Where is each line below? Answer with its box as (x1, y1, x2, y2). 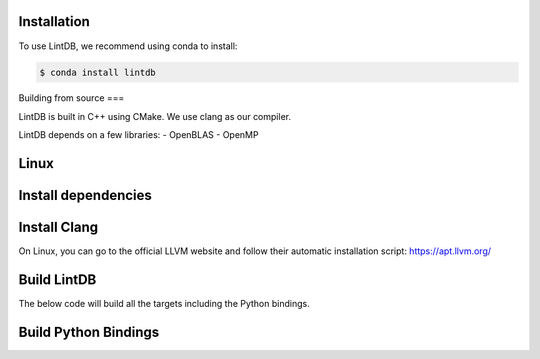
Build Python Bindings (18, 323, 160, 340)
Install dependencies (18, 187, 152, 204)
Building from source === (18, 92, 125, 104)
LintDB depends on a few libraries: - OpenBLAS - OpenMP (18, 129, 259, 141)
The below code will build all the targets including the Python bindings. (18, 298, 310, 310)
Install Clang (18, 219, 99, 236)
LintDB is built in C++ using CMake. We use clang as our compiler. (18, 110, 292, 122)
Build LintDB (18, 271, 97, 289)
